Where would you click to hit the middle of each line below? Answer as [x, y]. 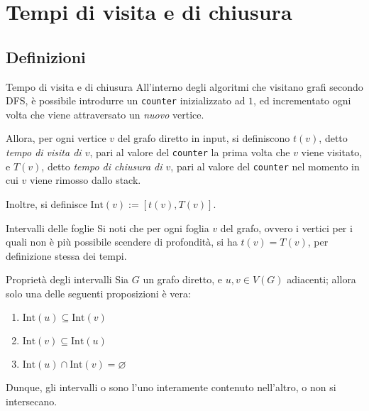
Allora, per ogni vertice [56, 138]
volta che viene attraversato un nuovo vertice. [105, 114]
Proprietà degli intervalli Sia [67, 279]
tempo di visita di [44, 152]
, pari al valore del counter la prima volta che [190, 152]
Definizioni [46, 56]
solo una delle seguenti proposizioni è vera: [98, 293]
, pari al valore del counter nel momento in [265, 166]
